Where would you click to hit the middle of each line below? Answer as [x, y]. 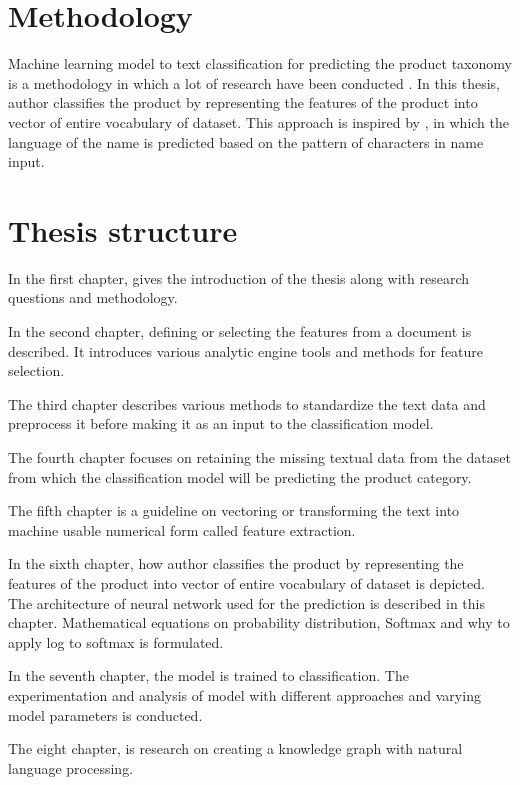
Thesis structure [123, 229]
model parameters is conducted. [105, 714]
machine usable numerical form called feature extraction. [182, 529]
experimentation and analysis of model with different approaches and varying [244, 694]
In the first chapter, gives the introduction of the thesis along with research [239, 277]
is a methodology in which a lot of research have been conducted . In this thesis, [254, 82]
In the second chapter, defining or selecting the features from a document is [240, 331]
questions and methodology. [93, 297]
